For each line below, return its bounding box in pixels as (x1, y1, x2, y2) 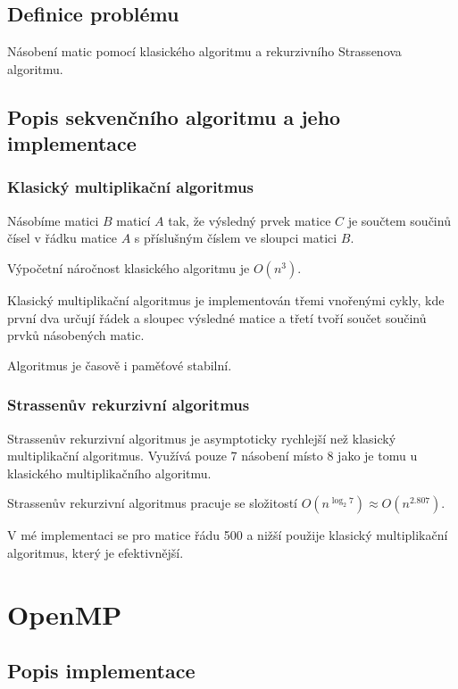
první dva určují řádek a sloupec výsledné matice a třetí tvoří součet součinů (7, 308, 427, 327)
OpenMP (7, 595, 122, 632)
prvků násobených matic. (7, 326, 145, 344)
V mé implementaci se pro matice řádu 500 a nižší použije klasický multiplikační (7, 526, 448, 544)
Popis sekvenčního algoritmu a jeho (7, 103, 341, 130)
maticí (116, 211, 151, 229)
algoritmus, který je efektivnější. (7, 543, 184, 561)
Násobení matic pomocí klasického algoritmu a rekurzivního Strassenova (7, 42, 402, 61)
